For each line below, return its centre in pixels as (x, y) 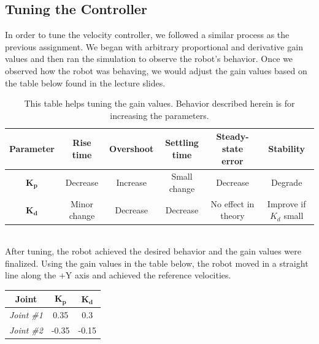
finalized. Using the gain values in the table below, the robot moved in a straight (157, 263)
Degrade (286, 182)
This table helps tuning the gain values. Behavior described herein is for (159, 103)
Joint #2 (26, 330)
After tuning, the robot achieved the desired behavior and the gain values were (153, 251)
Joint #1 (26, 315)
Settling (182, 143)
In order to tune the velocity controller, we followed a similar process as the (147, 35)
